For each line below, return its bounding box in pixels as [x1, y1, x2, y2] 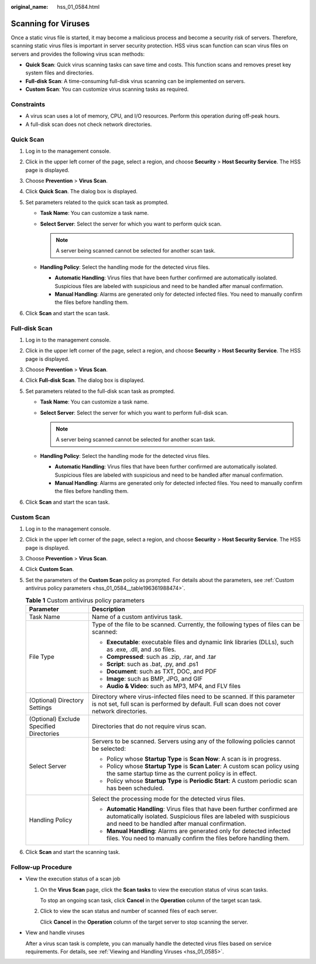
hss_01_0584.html [57, 4, 99, 10]
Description [91, 605, 125, 613]
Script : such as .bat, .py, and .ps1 [106, 660, 198, 668]
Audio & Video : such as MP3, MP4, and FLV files [106, 682, 241, 690]
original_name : [11, 4, 49, 10]
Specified [29, 722, 56, 730]
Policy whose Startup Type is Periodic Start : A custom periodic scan [106, 777, 297, 785]
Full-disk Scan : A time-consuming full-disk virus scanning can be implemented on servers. [25, 77, 246, 84]
